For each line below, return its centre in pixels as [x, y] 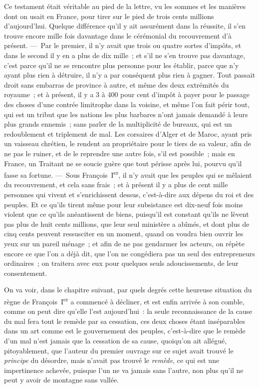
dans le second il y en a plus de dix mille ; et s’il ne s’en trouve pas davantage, [125, 55]
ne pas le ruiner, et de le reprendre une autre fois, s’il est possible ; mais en [120, 153]
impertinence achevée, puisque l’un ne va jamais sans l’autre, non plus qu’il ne [124, 370]
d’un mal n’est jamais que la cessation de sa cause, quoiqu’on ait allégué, [116, 340]
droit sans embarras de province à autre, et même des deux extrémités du [117, 84]
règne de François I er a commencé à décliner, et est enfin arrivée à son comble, [124, 300]
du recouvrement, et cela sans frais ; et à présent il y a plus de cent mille [116, 184]
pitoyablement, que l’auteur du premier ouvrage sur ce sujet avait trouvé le [119, 350]
